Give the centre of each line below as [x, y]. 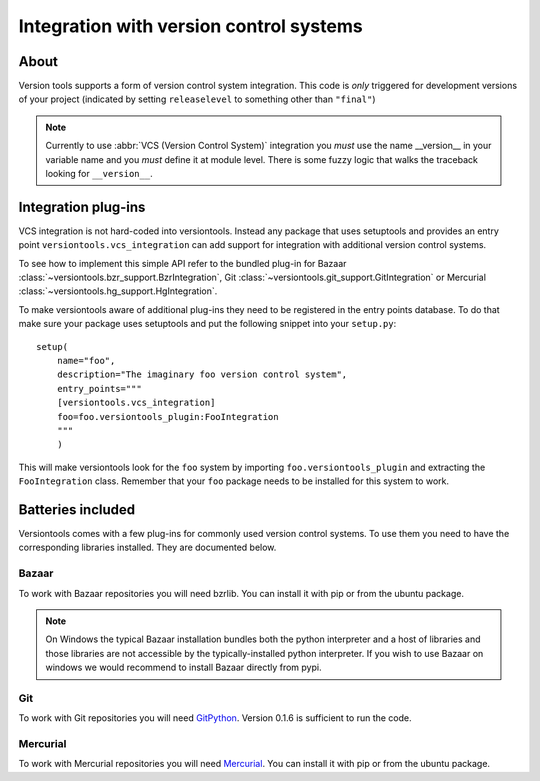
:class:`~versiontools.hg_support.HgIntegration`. [118, 291]
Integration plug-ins [82, 206]
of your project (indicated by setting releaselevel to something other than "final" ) [197, 99]
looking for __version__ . [99, 174]
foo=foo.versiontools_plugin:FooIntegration [167, 416]
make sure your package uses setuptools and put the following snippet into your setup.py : [207, 324]
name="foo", [86, 361]
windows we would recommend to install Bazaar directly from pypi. [183, 667]
